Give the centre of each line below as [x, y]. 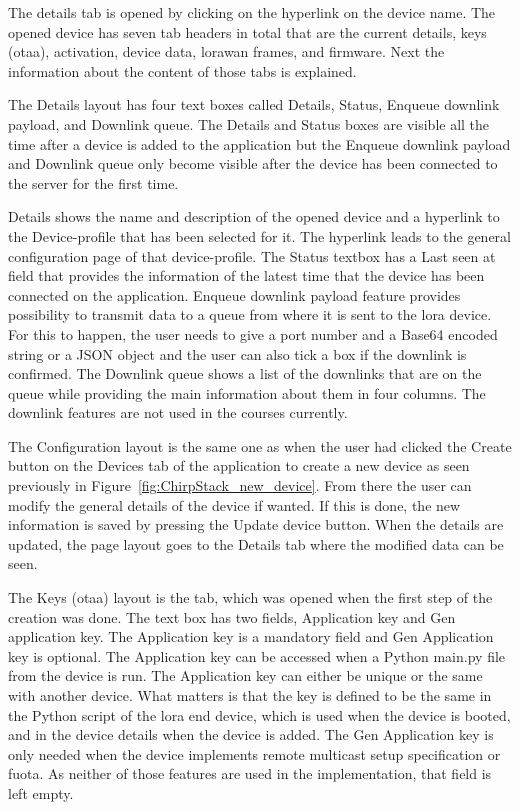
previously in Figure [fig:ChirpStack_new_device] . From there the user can [240, 485]
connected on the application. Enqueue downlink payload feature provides [234, 294]
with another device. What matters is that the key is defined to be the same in [250, 695]
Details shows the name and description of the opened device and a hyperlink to [254, 216]
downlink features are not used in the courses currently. [178, 412]
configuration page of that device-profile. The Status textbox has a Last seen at [252, 255]
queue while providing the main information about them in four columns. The [247, 392]
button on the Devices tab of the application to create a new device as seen [239, 465]
